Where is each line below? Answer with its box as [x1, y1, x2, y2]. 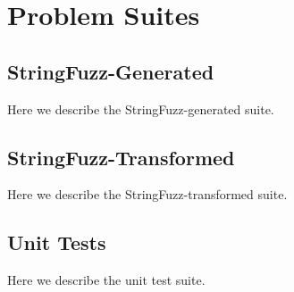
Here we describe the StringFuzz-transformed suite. [7, 185, 288, 204]
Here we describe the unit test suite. [7, 271, 206, 289]
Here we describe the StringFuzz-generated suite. [7, 99, 274, 118]
